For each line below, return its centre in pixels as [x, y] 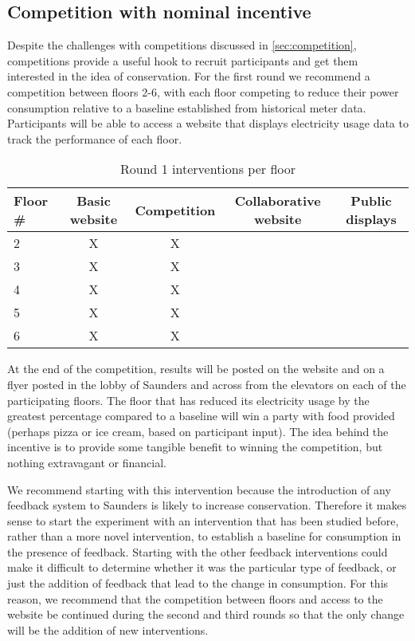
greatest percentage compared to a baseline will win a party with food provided [201, 416]
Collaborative [278, 201]
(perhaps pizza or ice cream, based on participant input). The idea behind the [198, 431]
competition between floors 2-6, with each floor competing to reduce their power [203, 91]
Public [371, 201]
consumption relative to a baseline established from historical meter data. [187, 107]
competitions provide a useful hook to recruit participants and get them [183, 60]
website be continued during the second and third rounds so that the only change [206, 614]
